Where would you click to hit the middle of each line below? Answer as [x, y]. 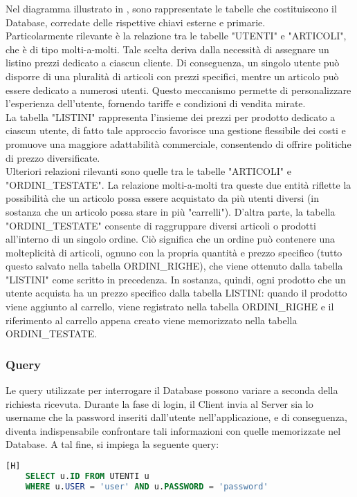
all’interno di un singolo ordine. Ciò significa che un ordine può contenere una [170, 239]
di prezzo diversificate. [53, 157]
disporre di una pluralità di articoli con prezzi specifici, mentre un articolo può [172, 76]
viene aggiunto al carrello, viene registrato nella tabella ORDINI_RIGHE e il [170, 307]
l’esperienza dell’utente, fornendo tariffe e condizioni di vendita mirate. [156, 103]
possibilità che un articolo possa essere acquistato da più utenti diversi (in [163, 198]
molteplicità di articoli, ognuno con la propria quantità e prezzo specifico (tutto [174, 252]
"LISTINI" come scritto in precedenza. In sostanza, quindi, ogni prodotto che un [176, 279]
